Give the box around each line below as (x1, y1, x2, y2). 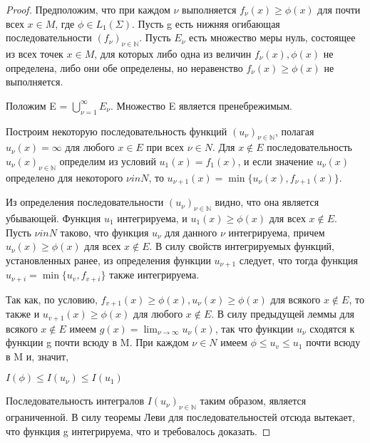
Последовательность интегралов (6, 393, 145, 408)
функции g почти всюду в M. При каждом (6, 335, 189, 350)
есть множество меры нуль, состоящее (188, 30, 356, 45)
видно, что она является (215, 194, 319, 209)
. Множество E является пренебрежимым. (110, 98, 292, 113)
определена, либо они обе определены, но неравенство (6, 60, 243, 75)
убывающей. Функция (6, 211, 101, 225)
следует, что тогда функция (239, 252, 358, 267)
